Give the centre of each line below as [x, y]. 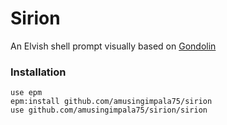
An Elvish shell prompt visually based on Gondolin [113, 46]
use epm [26, 93]
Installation [38, 72]
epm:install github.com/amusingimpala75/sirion [111, 102]
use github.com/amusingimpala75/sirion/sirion [109, 110]
